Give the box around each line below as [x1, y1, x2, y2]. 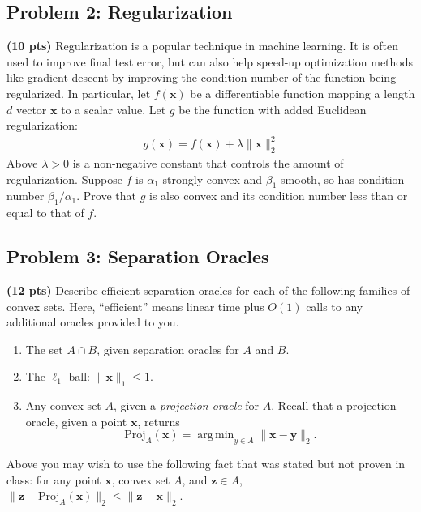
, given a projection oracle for [113, 397, 260, 414]
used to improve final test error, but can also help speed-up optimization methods [6, 53, 414, 70]
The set [25, 340, 63, 357]
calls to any [306, 297, 363, 314]
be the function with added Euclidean [178, 100, 367, 117]
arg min [197, 429, 234, 442]
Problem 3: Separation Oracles [6, 244, 269, 269]
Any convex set [25, 397, 101, 414]
